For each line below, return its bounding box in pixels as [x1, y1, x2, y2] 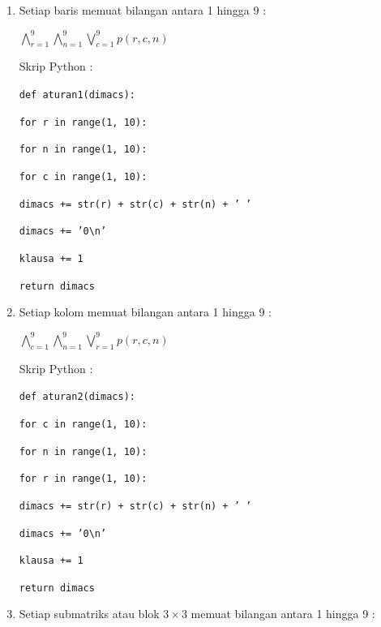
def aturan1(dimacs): [19, 88, 135, 101]
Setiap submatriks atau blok [19, 605, 160, 622]
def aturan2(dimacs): [19, 391, 135, 403]
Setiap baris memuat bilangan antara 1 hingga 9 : [19, 2, 267, 18]
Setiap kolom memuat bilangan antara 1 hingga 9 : [19, 303, 272, 320]
